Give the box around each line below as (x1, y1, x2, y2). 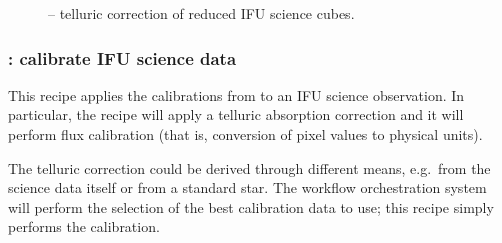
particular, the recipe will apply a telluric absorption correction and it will (8, 104, 464, 125)
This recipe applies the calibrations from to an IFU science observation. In (8, 84, 465, 105)
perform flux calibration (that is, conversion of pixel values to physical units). (8, 124, 483, 144)
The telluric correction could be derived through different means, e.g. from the (8, 157, 491, 178)
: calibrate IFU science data (8, 45, 237, 70)
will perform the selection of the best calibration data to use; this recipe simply (8, 196, 494, 217)
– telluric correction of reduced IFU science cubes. (48, 3, 355, 23)
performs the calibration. (8, 216, 160, 237)
